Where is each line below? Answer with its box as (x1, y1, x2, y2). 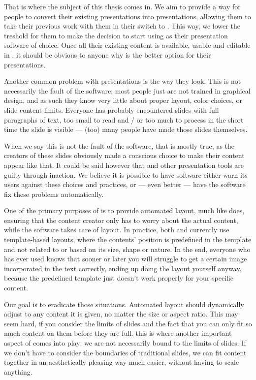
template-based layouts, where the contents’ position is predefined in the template (4, 234, 252, 245)
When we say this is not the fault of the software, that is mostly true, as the (4, 140, 235, 151)
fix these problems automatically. (4, 189, 104, 199)
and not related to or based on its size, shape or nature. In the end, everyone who (4, 244, 251, 254)
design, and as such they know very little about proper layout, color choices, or (4, 95, 242, 105)
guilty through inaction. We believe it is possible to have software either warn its (4, 169, 248, 180)
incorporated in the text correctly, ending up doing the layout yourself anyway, (4, 263, 242, 273)
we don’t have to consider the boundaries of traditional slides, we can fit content (4, 347, 247, 357)
